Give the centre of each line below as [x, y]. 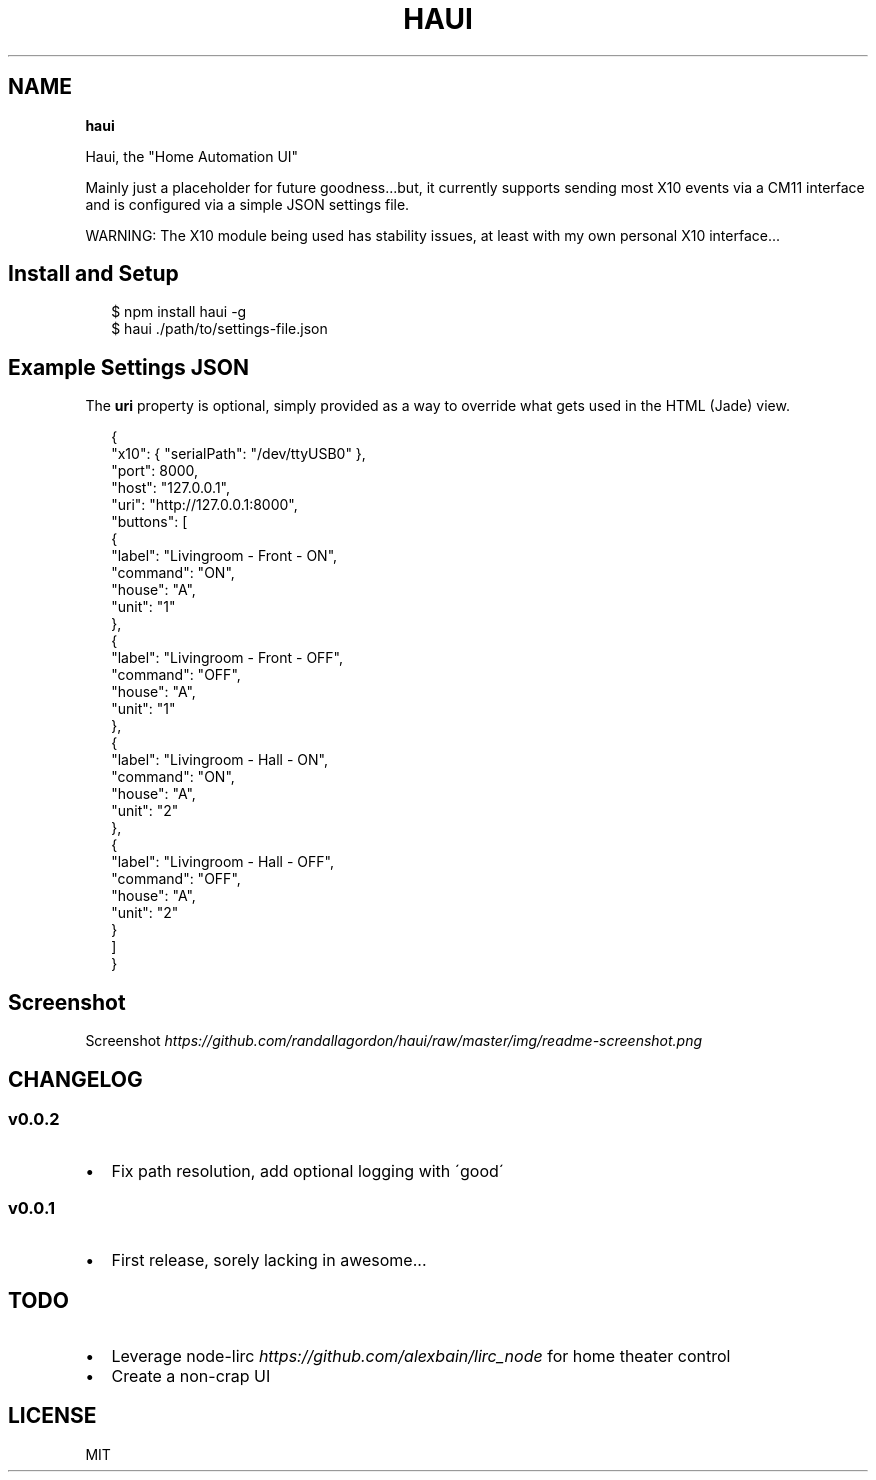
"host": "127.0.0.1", [171, 488]
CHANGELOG [75, 1079]
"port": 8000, [155, 471]
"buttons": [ [149, 522]
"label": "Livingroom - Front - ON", [224, 556]
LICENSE [52, 1416]
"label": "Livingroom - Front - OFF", [227, 658]
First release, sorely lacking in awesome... [269, 1260]
